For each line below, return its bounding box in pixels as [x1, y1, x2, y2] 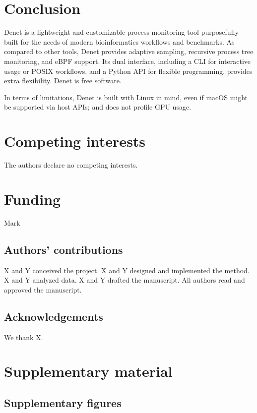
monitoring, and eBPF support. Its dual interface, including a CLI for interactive [4, 56, 251, 66]
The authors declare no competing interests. [4, 160, 138, 170]
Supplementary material [4, 361, 173, 381]
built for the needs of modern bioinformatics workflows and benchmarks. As [4, 36, 235, 47]
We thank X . [4, 332, 43, 342]
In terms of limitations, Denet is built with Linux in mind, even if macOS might [4, 92, 248, 102]
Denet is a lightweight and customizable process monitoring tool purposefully [4, 27, 239, 37]
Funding [4, 188, 61, 209]
